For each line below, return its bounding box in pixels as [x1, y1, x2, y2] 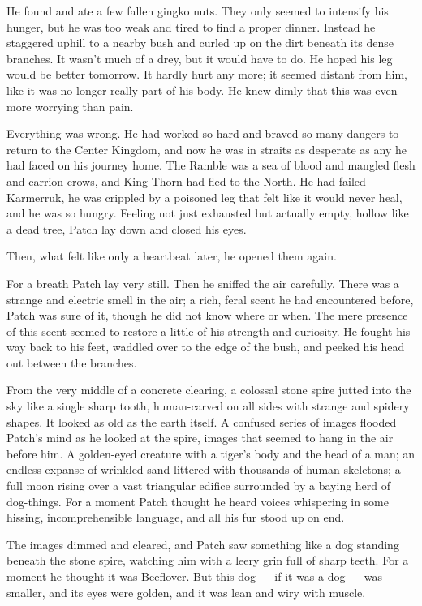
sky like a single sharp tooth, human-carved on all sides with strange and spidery [6, 398, 410, 415]
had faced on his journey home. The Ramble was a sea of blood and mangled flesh [6, 157, 416, 174]
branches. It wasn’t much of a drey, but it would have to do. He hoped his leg [6, 49, 393, 67]
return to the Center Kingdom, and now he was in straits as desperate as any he [6, 140, 407, 157]
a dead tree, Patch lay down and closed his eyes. [6, 220, 247, 237]
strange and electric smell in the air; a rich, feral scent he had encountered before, [6, 290, 414, 307]
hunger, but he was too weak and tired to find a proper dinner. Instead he [6, 18, 376, 35]
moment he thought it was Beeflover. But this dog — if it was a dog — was [6, 568, 383, 584]
